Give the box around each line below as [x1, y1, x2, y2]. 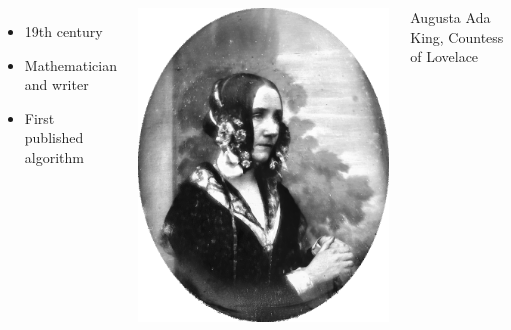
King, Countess [410, 26, 504, 47]
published [24, 127, 84, 148]
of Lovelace [410, 46, 479, 67]
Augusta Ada [410, 7, 491, 27]
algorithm [24, 146, 84, 167]
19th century [24, 21, 103, 41]
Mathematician [24, 54, 117, 75]
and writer [24, 74, 89, 95]
